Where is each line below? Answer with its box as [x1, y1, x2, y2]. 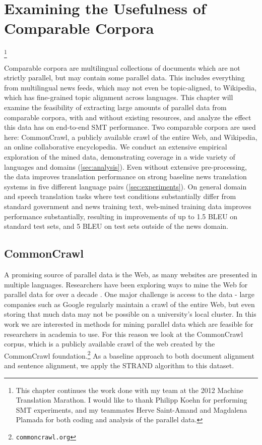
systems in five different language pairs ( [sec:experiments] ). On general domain [4, 181, 247, 191]
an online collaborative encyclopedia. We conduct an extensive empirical [4, 141, 227, 152]
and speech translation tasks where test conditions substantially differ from [4, 191, 236, 202]
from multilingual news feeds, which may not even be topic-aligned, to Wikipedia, [4, 82, 257, 92]
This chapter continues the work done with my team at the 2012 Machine [16, 384, 243, 395]
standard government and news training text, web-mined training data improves [4, 201, 251, 211]
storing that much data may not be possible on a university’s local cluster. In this [4, 309, 256, 319]
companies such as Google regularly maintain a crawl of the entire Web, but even [4, 299, 255, 309]
